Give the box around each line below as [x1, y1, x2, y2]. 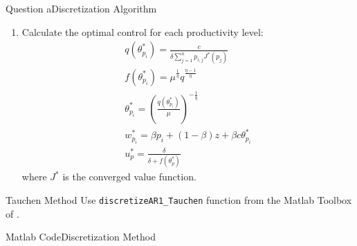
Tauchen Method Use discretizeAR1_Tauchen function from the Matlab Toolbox [6, 192, 352, 207]
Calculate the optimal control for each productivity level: [21, 24, 264, 39]
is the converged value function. [62, 169, 196, 184]
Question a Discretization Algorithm [6, 1, 157, 15]
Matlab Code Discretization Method [6, 229, 156, 244]
